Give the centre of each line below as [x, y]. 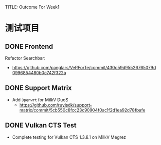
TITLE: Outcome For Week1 [32, 7]
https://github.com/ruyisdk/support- [56, 105]
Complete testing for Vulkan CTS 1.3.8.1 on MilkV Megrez [69, 137]
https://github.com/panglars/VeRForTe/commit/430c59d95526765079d [84, 67]
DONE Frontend [29, 46]
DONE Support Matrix [38, 88]
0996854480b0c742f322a [39, 73]
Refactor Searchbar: [25, 58]
